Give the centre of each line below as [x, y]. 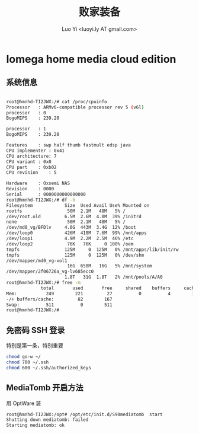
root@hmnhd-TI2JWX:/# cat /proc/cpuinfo [57, 101]
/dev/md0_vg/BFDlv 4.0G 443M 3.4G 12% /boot [71, 228]
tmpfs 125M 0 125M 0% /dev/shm [75, 255]
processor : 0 [26, 113]
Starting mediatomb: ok [36, 425]
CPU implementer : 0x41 [36, 151]
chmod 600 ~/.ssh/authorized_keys [49, 368]
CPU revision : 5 [32, 173]
